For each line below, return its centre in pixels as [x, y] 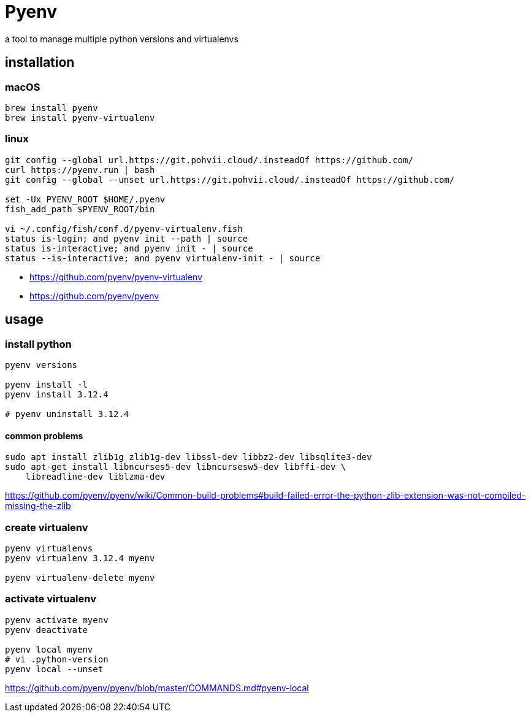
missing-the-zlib [38, 506]
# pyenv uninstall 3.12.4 [67, 414]
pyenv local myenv [49, 649]
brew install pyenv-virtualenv [80, 117]
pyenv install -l [46, 384]
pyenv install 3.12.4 [57, 394]
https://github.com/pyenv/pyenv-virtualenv [116, 277]
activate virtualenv [51, 599]
